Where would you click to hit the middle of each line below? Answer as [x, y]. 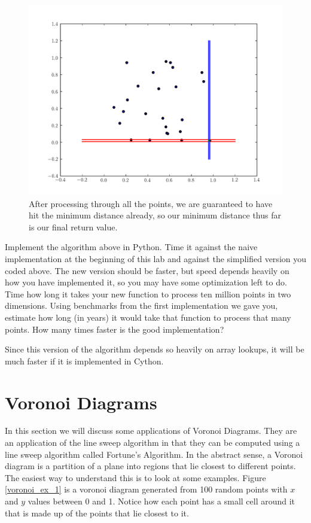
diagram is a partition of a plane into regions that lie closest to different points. [150, 466]
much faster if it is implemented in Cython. [84, 361]
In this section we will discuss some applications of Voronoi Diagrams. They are [151, 431]
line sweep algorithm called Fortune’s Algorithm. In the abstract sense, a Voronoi [154, 454]
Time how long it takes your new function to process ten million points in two [148, 294]
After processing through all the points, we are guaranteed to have [151, 203]
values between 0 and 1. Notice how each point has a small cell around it [161, 501]
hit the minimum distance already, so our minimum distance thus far [155, 215]
